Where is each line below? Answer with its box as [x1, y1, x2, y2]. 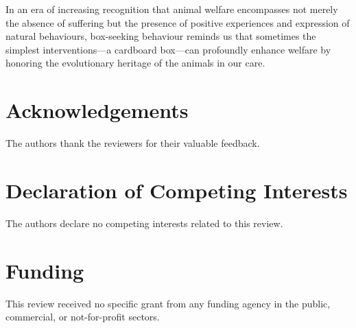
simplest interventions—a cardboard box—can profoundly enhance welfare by [5, 42, 331, 56]
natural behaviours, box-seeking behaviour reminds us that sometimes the [5, 29, 316, 43]
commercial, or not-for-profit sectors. [5, 309, 160, 324]
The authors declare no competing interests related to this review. [5, 215, 283, 230]
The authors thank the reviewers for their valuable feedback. [5, 136, 260, 150]
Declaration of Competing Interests [5, 176, 348, 204]
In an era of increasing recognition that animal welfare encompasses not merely [5, 2, 338, 16]
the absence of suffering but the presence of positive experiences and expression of [5, 15, 350, 30]
